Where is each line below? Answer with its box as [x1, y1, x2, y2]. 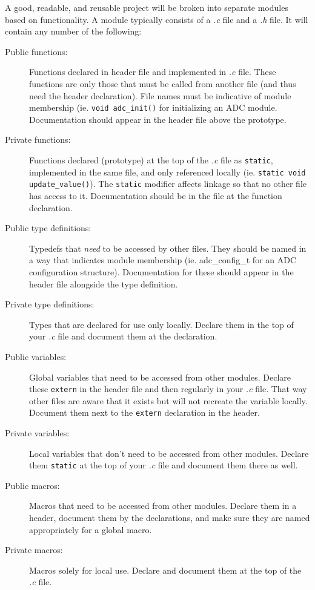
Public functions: [5, 45, 68, 57]
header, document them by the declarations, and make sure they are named [29, 511, 310, 524]
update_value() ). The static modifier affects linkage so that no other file [29, 177, 307, 190]
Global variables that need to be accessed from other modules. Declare [29, 370, 291, 383]
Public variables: [5, 350, 67, 362]
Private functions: [5, 133, 71, 146]
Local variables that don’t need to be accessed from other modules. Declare [29, 447, 309, 459]
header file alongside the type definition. [29, 277, 178, 290]
